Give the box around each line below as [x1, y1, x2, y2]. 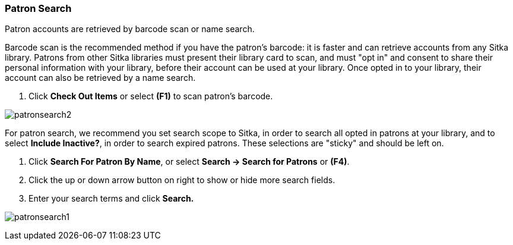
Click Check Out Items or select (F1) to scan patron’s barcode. [28, 91, 273, 102]
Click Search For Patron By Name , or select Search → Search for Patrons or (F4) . [28, 156, 350, 167]
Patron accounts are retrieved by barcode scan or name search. [5, 24, 255, 34]
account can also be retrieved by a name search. [5, 73, 196, 83]
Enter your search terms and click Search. [28, 193, 194, 204]
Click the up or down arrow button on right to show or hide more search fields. [28, 175, 335, 186]
